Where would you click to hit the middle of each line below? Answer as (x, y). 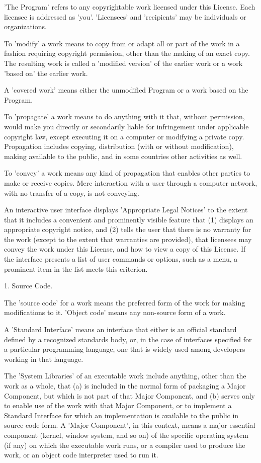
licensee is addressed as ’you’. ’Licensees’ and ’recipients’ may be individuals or (125, 16)
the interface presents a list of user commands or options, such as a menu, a (121, 259)
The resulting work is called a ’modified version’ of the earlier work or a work (123, 63)
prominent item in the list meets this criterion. (76, 268)
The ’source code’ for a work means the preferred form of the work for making (125, 302)
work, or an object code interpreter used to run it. (81, 455)
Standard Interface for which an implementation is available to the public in (121, 415)
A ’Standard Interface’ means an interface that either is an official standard (120, 329)
